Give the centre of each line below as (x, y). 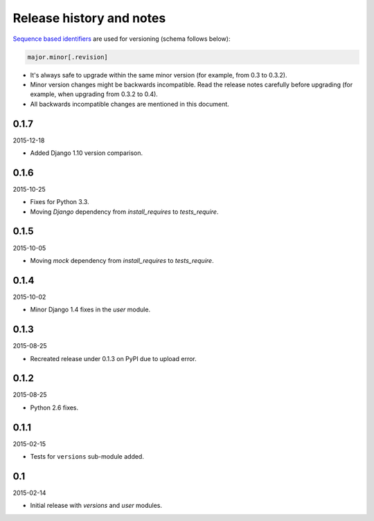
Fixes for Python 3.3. (60, 202)
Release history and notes (89, 18)
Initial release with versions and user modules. (96, 506)
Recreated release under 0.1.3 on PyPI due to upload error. (113, 358)
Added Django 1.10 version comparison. (87, 153)
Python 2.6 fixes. (54, 408)
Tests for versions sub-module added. (87, 457)
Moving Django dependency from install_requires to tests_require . (124, 212)
